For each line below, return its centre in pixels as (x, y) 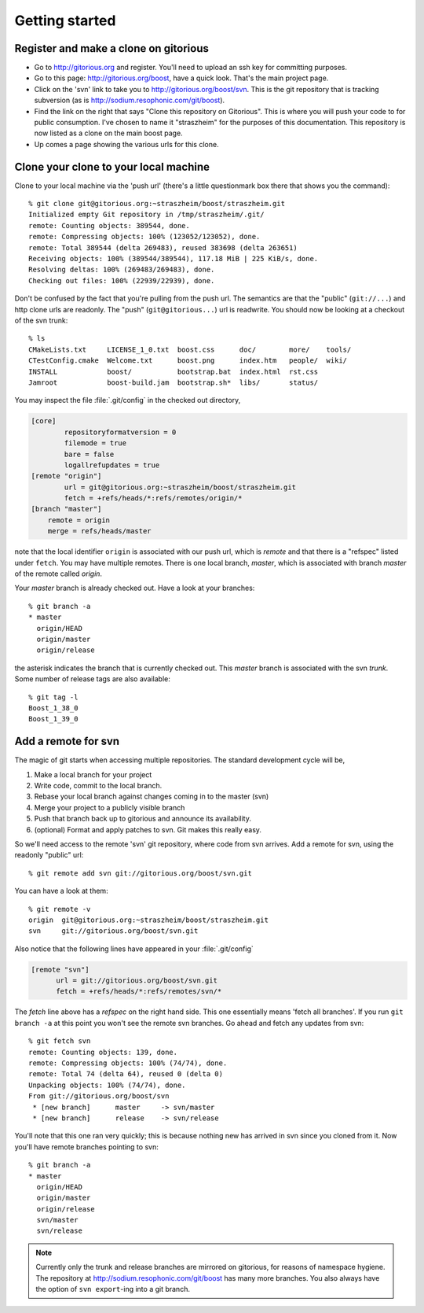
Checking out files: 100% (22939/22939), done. (122, 280)
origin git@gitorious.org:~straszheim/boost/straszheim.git (148, 920)
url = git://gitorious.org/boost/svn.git (137, 981)
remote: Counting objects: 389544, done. (109, 225)
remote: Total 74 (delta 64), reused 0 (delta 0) (126, 1074)
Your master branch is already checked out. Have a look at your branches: (135, 588)
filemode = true (95, 443)
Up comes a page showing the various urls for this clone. (126, 144)
